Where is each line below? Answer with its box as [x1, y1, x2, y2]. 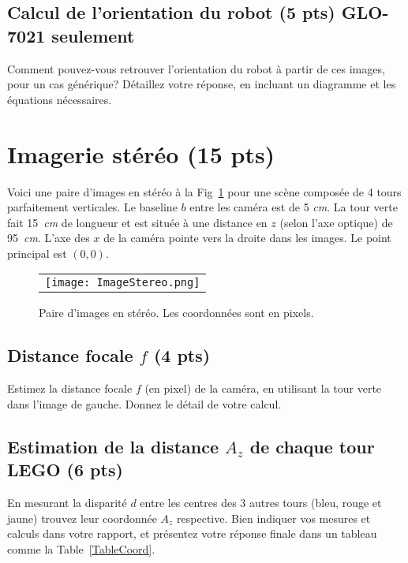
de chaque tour [249, 434, 375, 458]
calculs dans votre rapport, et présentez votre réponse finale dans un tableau [7, 525, 377, 542]
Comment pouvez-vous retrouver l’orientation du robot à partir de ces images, [7, 60, 385, 76]
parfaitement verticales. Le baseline [7, 199, 178, 215]
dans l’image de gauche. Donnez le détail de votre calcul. [7, 395, 282, 412]
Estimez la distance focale [7, 380, 133, 397]
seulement [51, 23, 135, 47]
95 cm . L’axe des [7, 229, 90, 246]
